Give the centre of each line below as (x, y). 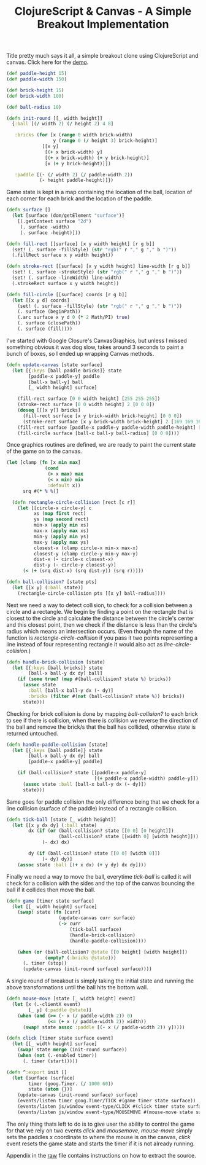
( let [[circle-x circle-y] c (55, 508)
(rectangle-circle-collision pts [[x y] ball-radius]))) (92, 593)
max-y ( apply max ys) (61, 542)
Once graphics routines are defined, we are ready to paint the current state (101, 445)
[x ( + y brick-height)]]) (78, 163)
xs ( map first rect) (60, 514)
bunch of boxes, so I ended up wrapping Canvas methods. (80, 353)
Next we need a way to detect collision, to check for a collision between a (99, 605)
